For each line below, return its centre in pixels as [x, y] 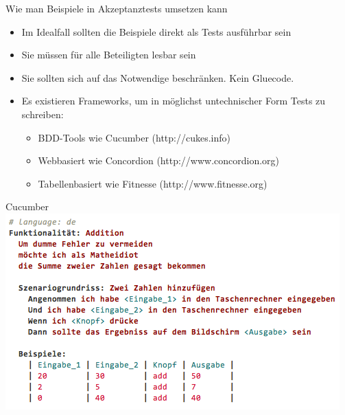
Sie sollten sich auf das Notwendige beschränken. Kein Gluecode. [158, 77]
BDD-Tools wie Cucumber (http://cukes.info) [134, 137]
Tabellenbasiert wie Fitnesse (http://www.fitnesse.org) [153, 183]
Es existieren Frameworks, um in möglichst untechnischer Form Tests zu [174, 101]
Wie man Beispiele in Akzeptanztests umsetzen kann [117, 8]
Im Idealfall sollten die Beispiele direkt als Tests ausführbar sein [156, 31]
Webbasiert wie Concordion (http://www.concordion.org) [159, 160]
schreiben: [43, 114]
